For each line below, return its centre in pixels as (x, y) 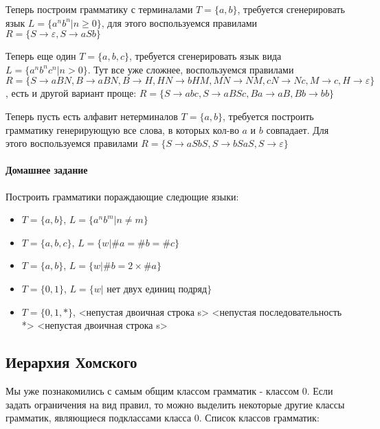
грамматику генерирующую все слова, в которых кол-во (122, 129)
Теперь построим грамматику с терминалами (99, 9)
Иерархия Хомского (71, 362)
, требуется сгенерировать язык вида (205, 56)
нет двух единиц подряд (157, 289)
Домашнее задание (47, 170)
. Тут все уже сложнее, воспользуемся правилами (191, 69)
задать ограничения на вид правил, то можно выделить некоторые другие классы (175, 404)
